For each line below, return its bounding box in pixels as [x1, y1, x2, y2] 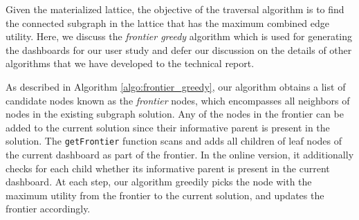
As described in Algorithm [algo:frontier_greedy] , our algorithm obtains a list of [6, 79, 346, 93]
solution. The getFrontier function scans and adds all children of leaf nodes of [6, 134, 342, 148]
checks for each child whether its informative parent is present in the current [6, 161, 330, 175]
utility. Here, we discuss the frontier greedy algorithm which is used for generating [6, 29, 353, 44]
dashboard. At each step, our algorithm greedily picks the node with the [6, 174, 312, 189]
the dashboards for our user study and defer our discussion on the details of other [6, 42, 352, 57]
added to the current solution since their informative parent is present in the [6, 120, 330, 134]
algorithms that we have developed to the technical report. [6, 56, 255, 71]
